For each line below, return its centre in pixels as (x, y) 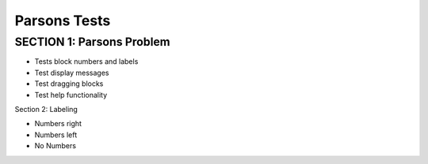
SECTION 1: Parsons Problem (92, 42)
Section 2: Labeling (46, 109)
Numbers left (56, 135)
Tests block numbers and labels (86, 61)
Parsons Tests (63, 20)
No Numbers (55, 146)
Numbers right (58, 124)
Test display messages (72, 73)
